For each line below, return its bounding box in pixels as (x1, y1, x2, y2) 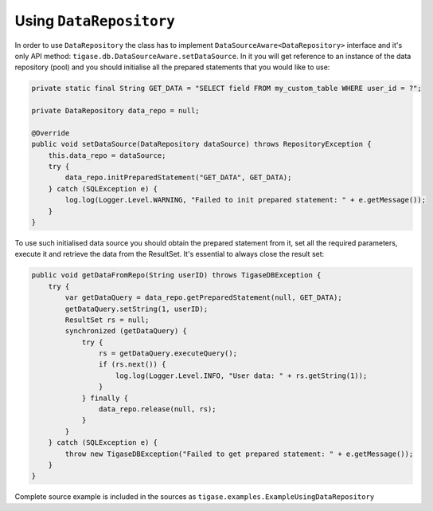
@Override (31, 128, 70, 137)
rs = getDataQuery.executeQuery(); (98, 349, 238, 358)
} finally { (81, 393, 129, 403)
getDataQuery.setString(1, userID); (64, 304, 209, 313)
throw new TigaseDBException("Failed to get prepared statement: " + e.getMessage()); (64, 449, 414, 458)
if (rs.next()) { (98, 360, 166, 369)
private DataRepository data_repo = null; (31, 106, 200, 116)
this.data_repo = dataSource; (48, 151, 166, 159)
